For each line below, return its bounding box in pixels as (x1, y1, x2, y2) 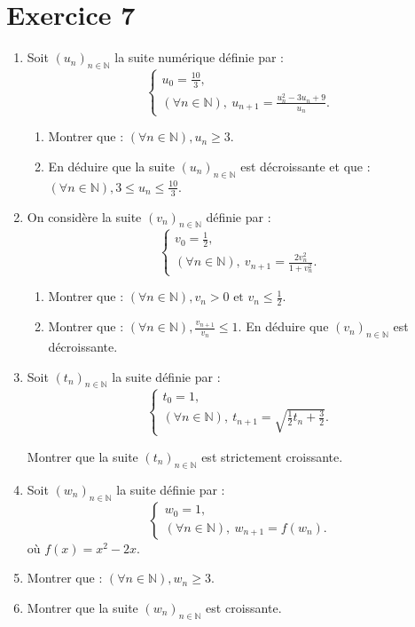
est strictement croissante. (201, 447, 343, 465)
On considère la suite (27, 207, 142, 226)
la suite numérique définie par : (114, 48, 284, 67)
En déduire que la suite (48, 156, 175, 175)
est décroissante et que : (240, 156, 371, 175)
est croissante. (206, 598, 282, 616)
